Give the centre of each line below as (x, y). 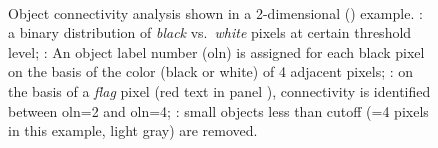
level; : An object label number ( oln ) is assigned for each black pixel (216, 51)
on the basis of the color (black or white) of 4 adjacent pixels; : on (211, 71)
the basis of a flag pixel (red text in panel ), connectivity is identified (219, 90)
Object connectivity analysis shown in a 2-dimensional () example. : (215, 12)
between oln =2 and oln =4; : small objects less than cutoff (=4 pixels (218, 110)
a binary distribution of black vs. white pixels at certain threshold (210, 32)
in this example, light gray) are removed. (133, 130)
